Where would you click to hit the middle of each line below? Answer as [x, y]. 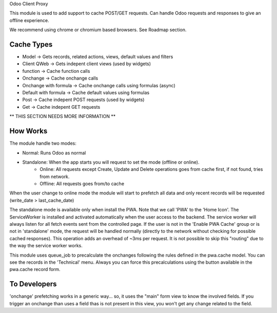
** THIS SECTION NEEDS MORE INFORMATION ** [63, 116]
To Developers [33, 284]
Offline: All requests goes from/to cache [82, 184]
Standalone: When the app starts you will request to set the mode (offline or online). [111, 162]
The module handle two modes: [43, 143]
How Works [28, 131]
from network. [55, 177]
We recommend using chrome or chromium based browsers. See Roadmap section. [98, 30]
